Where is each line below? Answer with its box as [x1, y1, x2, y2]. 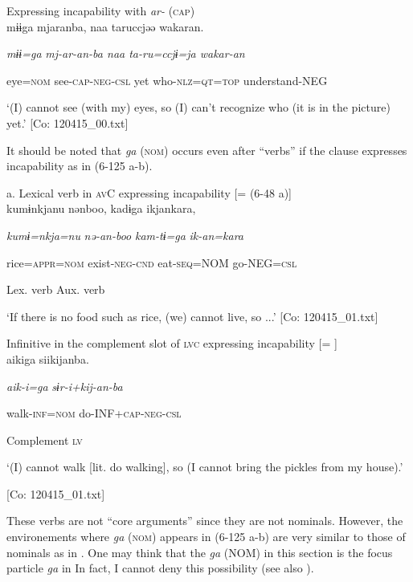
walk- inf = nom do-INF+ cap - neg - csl [6, 405, 182, 421]
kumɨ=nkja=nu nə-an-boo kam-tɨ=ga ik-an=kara [6, 226, 244, 243]
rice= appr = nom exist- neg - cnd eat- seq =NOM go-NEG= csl [6, 254, 297, 271]
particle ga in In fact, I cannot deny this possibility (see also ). [6, 560, 314, 576]
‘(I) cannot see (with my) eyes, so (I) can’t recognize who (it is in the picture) [6, 99, 391, 116]
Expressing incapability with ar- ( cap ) [6, 2, 195, 18]
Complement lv [6, 431, 83, 448]
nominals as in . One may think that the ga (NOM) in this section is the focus [6, 543, 393, 560]
